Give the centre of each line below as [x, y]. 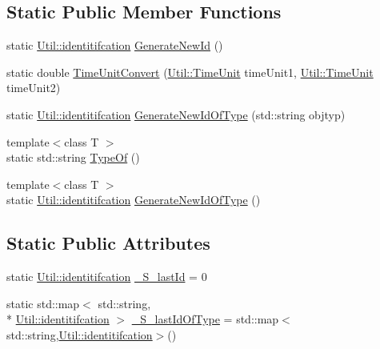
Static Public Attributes [108, 243]
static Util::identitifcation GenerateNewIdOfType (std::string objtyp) [176, 114]
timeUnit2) [34, 88]
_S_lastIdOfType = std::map [205, 319]
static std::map [43, 303]
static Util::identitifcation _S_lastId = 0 [107, 277]
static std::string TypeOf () [73, 157]
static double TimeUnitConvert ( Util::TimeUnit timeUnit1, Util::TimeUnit [190, 72]
